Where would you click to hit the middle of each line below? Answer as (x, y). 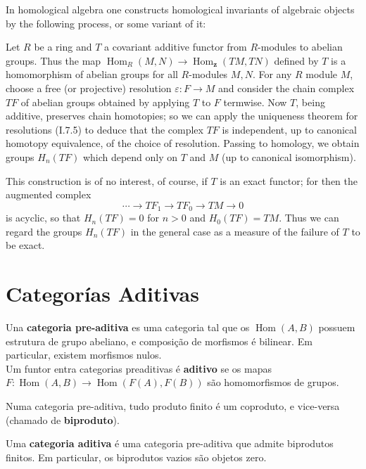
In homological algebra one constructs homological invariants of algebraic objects (180, 9)
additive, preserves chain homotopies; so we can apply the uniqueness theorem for (182, 116)
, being (310, 102)
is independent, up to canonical (289, 129)
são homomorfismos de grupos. (273, 382)
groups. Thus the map (53, 60)
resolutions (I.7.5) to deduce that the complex (105, 129)
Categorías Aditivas (102, 294)
